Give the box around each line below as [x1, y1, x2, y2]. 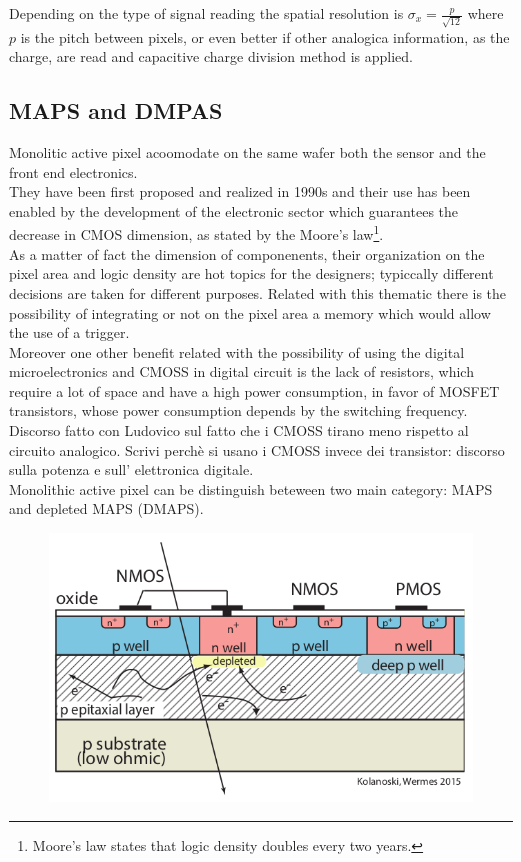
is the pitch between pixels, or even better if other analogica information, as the [20, 26, 510, 47]
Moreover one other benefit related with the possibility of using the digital [9, 341, 465, 362]
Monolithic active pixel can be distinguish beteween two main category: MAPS [9, 478, 493, 499]
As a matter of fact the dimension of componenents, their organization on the [9, 243, 485, 264]
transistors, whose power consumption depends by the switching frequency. [9, 400, 468, 421]
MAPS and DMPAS [9, 95, 223, 126]
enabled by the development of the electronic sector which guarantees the [9, 200, 459, 221]
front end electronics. [9, 161, 138, 182]
